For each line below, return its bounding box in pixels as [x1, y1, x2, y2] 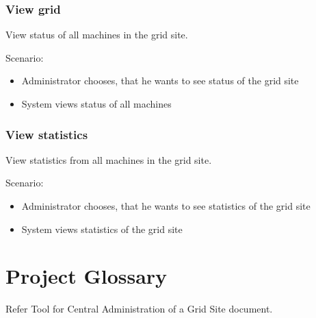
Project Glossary [5, 262, 168, 290]
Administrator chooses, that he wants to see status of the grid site [21, 73, 299, 88]
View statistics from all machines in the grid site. [5, 152, 212, 167]
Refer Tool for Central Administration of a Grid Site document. [5, 302, 273, 316]
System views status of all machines [21, 97, 172, 110]
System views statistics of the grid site [21, 221, 183, 236]
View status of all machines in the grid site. [5, 27, 188, 42]
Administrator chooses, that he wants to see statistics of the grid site [21, 199, 311, 212]
